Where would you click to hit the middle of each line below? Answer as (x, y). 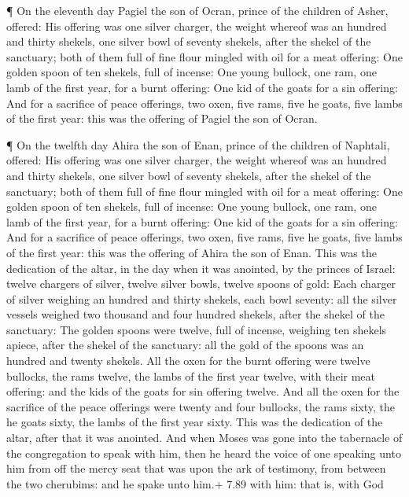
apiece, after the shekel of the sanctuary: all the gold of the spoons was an (185, 345)
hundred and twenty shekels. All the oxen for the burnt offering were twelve (188, 361)
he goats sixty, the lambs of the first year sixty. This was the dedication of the (195, 422)
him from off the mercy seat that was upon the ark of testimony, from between (196, 468)
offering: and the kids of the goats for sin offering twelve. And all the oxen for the (203, 391)
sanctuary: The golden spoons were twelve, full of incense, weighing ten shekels (197, 329)
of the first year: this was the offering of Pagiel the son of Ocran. (162, 118)
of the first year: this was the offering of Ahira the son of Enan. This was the (192, 252)
